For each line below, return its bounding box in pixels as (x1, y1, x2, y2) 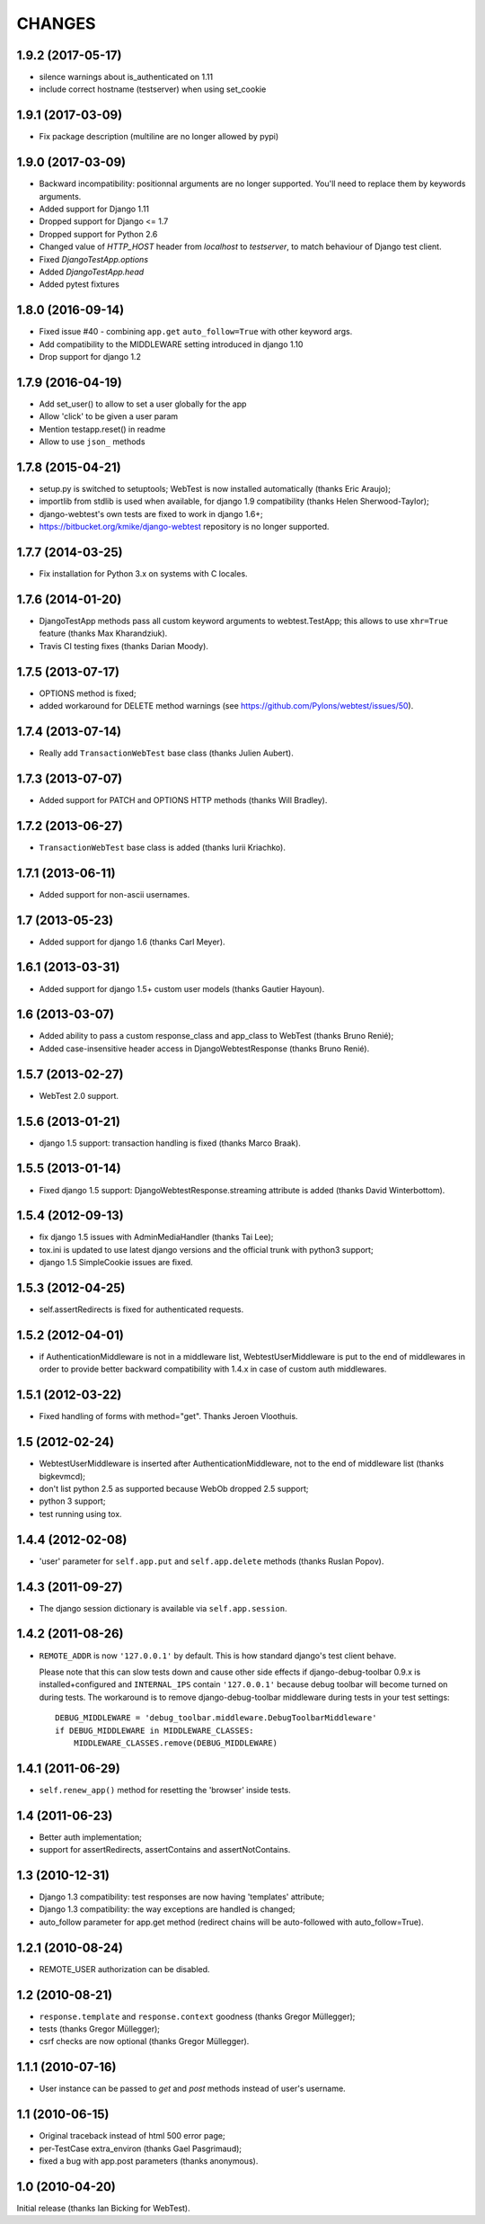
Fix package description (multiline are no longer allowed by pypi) (39, 131, 279, 142)
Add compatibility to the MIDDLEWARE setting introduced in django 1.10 (39, 338, 304, 350)
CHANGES (16, 13, 96, 33)
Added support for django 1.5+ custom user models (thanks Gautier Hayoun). (39, 983, 325, 994)
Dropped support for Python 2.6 (39, 228, 158, 239)
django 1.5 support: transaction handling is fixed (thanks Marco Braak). (39, 1138, 301, 1148)
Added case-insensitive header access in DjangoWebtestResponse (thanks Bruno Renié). (39, 1043, 370, 1054)
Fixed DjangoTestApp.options (39, 254, 148, 264)
